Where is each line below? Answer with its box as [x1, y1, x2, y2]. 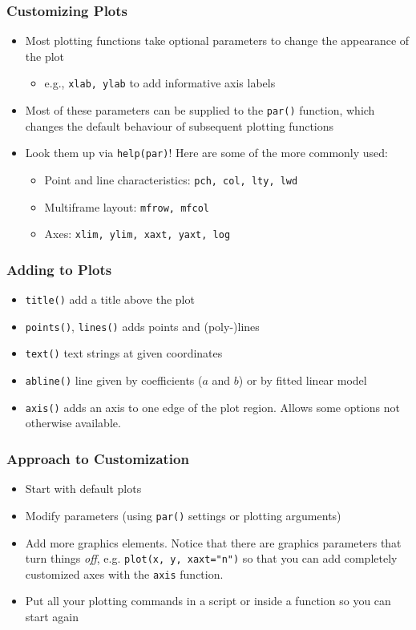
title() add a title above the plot [25, 291, 195, 308]
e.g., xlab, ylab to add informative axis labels [44, 75, 276, 91]
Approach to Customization [6, 448, 189, 468]
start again [25, 608, 79, 624]
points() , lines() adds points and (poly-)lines [25, 317, 260, 334]
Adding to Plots [6, 259, 112, 279]
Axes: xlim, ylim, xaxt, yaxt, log [44, 225, 231, 242]
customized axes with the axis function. [25, 565, 224, 582]
